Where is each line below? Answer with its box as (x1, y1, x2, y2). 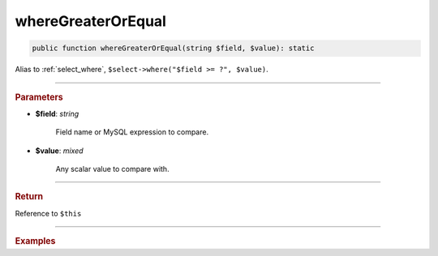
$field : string (35, 109, 79, 118)
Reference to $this (15, 208, 82, 218)
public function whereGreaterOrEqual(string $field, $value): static (32, 44, 315, 53)
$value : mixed (35, 146, 84, 156)
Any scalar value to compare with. (55, 164, 170, 173)
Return (15, 191, 44, 203)
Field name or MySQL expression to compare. (55, 127, 209, 137)
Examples (15, 236, 56, 246)
